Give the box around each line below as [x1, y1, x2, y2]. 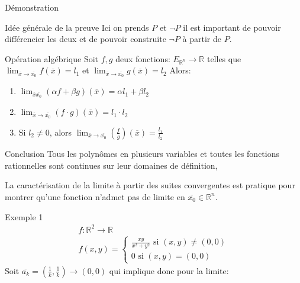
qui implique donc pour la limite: [109, 264, 229, 276]
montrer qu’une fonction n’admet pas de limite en [5, 190, 185, 202]
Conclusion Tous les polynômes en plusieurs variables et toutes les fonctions [5, 147, 279, 160]
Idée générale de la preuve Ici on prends [5, 21, 149, 33]
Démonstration [5, 1, 59, 13]
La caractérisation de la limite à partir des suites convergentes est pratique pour [5, 179, 295, 191]
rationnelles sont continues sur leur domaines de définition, [5, 159, 218, 171]
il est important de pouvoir [183, 21, 281, 33]
